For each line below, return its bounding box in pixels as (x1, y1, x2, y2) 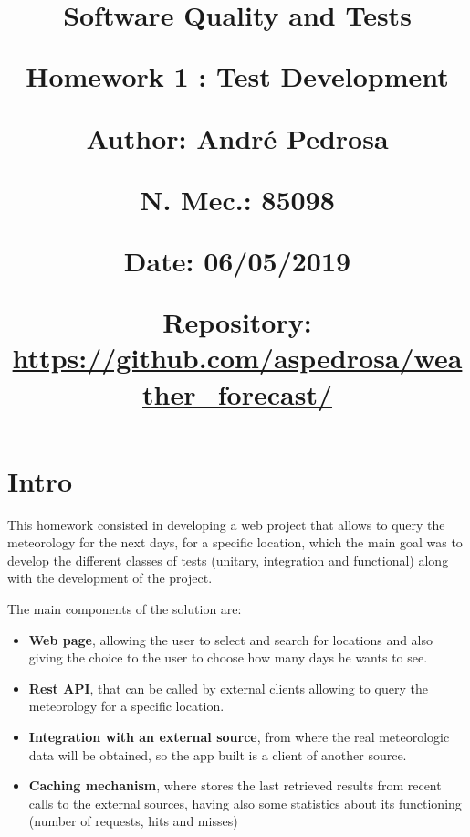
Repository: (162, 303, 312, 341)
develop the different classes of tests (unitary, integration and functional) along (7, 550, 449, 569)
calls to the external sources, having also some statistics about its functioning (28, 793, 462, 812)
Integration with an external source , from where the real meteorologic (28, 726, 450, 746)
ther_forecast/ (141, 375, 332, 412)
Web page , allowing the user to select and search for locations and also (28, 630, 433, 649)
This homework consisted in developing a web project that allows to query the (7, 514, 445, 534)
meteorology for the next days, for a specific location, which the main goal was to (7, 533, 463, 552)
